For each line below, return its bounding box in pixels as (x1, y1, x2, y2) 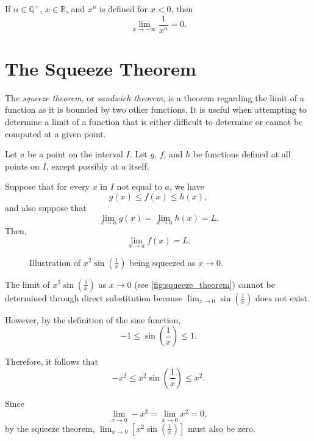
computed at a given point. (5, 127, 106, 140)
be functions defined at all (193, 148, 291, 160)
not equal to (116, 180, 162, 193)
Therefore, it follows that (5, 355, 98, 368)
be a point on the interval (27, 148, 123, 160)
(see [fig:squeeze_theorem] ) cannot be (134, 278, 275, 290)
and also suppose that (5, 201, 87, 213)
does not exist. (255, 291, 310, 304)
